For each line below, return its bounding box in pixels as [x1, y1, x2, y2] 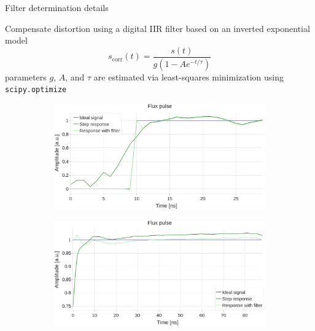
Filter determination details [5, 1, 109, 14]
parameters [5, 70, 47, 83]
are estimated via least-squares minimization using [93, 70, 284, 83]
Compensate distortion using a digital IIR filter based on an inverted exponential [5, 21, 310, 34]
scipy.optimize [5, 85, 67, 95]
